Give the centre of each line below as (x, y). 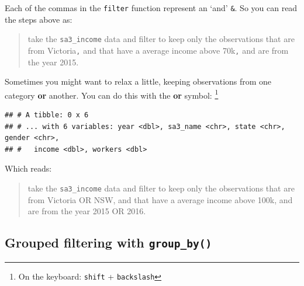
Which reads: (28, 168)
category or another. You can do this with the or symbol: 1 (112, 94)
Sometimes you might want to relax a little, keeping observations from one (138, 81)
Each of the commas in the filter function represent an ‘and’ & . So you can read (151, 8)
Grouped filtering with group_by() (108, 243)
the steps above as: (39, 19)
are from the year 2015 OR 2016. (87, 211)
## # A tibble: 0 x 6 (47, 115)
